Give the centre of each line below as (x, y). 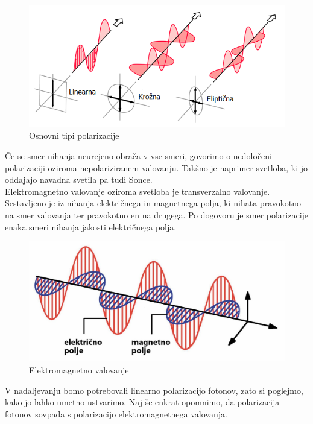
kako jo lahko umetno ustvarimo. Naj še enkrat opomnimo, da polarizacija (142, 402)
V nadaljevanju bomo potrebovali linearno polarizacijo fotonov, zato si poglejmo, (154, 390)
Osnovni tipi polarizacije (74, 135)
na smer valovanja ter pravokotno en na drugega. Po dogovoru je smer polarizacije (157, 214)
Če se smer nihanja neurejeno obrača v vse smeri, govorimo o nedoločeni (139, 156)
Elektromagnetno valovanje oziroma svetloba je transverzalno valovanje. (138, 191)
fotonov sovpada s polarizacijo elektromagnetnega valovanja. (116, 413)
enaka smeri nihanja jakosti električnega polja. (91, 226)
